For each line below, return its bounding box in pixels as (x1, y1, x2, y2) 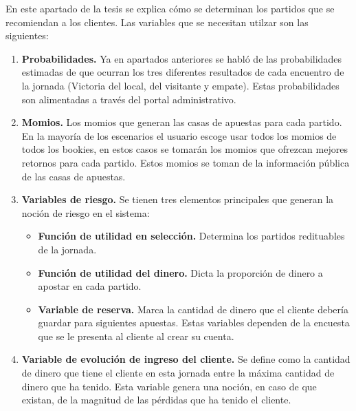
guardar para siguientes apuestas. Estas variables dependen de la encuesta (38, 315, 350, 330)
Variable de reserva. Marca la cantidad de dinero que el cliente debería (38, 302, 348, 316)
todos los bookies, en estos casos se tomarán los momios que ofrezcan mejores (21, 142, 348, 156)
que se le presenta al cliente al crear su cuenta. (38, 328, 234, 343)
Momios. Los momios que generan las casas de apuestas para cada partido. (21, 115, 342, 129)
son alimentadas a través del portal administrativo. (21, 92, 236, 106)
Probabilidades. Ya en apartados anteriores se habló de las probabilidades (21, 51, 342, 65)
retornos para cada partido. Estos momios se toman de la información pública (21, 155, 350, 169)
